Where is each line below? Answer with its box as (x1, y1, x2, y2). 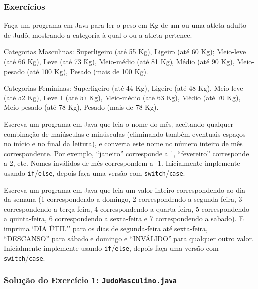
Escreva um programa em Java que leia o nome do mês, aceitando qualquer (4, 118, 234, 129)
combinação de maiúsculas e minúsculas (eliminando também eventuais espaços (4, 128, 246, 139)
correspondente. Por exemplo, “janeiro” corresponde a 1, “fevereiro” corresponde (4, 148, 249, 158)
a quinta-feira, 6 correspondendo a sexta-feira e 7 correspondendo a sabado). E (4, 213, 244, 224)
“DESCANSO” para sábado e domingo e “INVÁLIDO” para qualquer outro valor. (4, 233, 254, 243)
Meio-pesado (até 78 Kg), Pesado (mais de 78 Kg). (4, 102, 159, 112)
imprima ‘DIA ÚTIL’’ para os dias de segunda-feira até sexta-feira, (4, 223, 208, 233)
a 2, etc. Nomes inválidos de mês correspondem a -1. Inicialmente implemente (4, 158, 240, 168)
